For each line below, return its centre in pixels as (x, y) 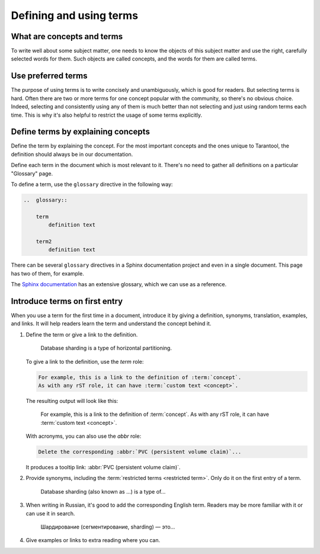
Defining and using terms (75, 15)
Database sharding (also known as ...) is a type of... (103, 491)
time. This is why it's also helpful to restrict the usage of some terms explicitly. (107, 115)
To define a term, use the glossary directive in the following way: (92, 184)
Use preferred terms (49, 76)
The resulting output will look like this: (72, 401)
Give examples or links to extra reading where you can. (93, 540)
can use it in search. (50, 513)
